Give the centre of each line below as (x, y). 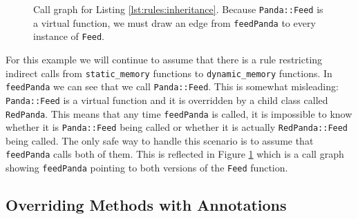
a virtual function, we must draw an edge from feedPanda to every (175, 22)
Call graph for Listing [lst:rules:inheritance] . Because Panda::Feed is (178, 9)
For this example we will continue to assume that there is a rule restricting (164, 59)
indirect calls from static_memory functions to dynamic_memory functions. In (169, 73)
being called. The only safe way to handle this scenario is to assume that (160, 140)
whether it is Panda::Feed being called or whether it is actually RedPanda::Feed (177, 127)
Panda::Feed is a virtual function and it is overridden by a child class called (167, 100)
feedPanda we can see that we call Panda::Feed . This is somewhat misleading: (172, 86)
